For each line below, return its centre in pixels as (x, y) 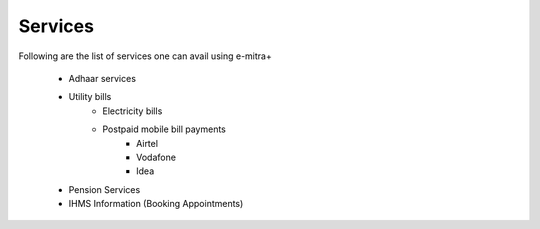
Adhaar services (102, 78)
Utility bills (90, 97)
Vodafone (156, 157)
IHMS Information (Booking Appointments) (156, 204)
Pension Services (104, 189)
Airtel (147, 143)
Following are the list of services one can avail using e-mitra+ (145, 56)
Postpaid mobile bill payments (164, 129)
